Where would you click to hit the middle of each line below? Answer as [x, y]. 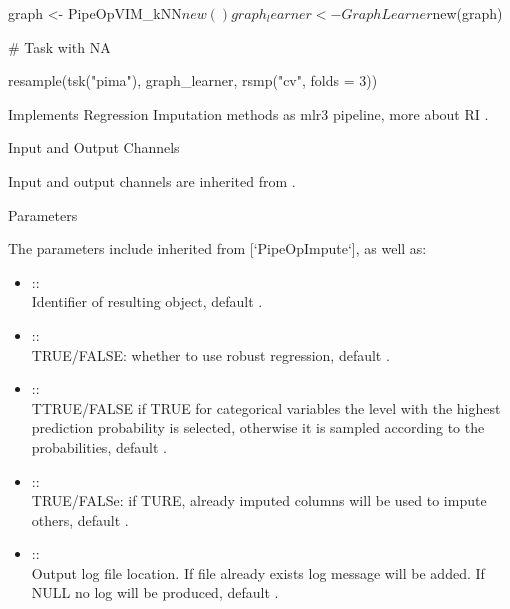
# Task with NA [59, 46]
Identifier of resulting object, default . [147, 301]
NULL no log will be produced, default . [155, 592]
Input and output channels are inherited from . [152, 180]
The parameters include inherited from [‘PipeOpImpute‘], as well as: [217, 248]
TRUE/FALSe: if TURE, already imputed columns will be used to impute [259, 500]
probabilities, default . [99, 446]
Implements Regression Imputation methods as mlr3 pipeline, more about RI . [248, 113]
